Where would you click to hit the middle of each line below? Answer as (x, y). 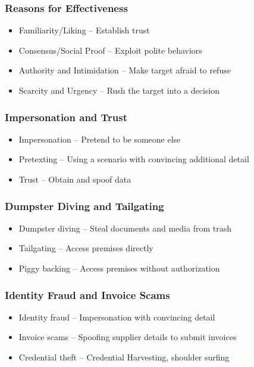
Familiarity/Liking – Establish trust (84, 30)
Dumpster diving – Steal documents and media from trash (125, 228)
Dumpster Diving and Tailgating (84, 206)
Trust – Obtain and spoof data (75, 179)
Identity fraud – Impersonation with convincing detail (117, 317)
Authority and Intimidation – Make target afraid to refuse (125, 70)
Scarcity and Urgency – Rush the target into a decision (119, 90)
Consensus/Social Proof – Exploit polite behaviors (110, 50)
